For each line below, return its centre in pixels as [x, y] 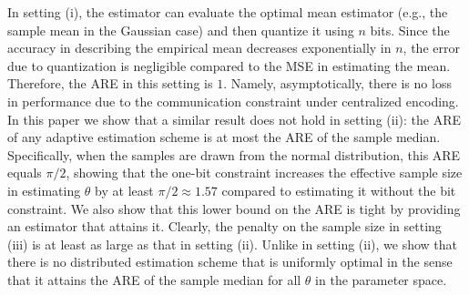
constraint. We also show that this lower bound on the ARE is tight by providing [234, 208]
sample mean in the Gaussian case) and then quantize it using [181, 30]
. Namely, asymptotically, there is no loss [337, 83]
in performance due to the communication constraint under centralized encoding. [233, 101]
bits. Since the [410, 30]
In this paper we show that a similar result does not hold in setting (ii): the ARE [234, 119]
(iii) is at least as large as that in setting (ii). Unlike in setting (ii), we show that [233, 244]
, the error [431, 48]
